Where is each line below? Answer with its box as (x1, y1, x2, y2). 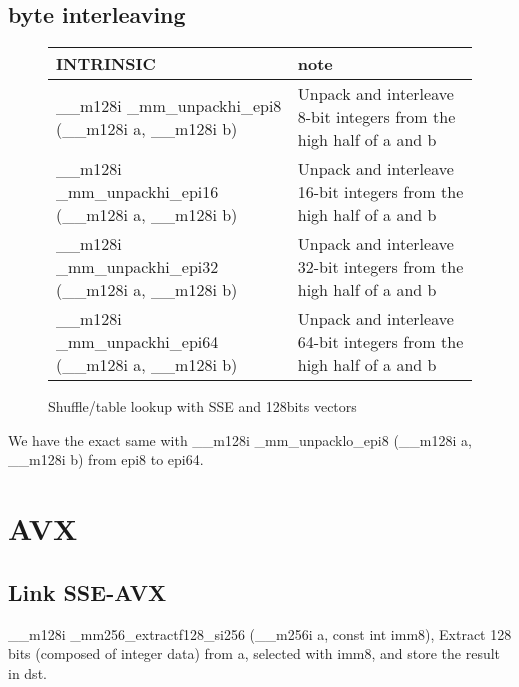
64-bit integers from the (297, 330, 464, 354)
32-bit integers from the (297, 255, 464, 279)
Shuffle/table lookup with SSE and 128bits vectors (48, 396, 357, 417)
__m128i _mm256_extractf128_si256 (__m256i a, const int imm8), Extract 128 (8, 623, 512, 644)
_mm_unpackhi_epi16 (56, 180, 219, 204)
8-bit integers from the (297, 105, 456, 129)
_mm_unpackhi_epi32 (56, 255, 219, 279)
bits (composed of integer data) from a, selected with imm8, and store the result (8, 643, 501, 664)
